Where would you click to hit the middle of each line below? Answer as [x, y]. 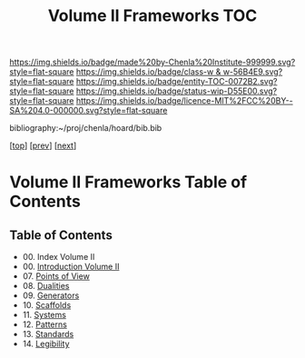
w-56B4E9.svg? [253, 72]
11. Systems [44, 315]
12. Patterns [45, 324]
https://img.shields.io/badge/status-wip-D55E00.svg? [177, 91]
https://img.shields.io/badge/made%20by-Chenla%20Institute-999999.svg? [152, 62]
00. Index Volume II [59, 257]
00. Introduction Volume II [71, 267]
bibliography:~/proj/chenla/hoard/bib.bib [86, 128]
